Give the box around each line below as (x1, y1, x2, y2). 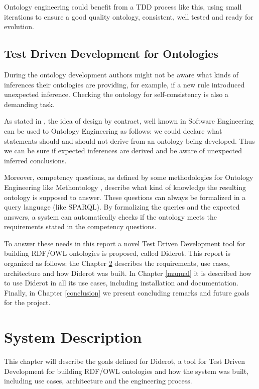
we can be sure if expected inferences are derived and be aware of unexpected (4, 145, 242, 156)
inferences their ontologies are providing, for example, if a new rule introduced (4, 79, 245, 89)
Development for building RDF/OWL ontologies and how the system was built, (4, 365, 249, 376)
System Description (4, 327, 142, 347)
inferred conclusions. (4, 155, 67, 165)
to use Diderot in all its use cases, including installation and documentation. (4, 277, 238, 288)
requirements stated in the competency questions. (4, 221, 157, 232)
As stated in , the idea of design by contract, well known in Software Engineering (4, 116, 254, 126)
